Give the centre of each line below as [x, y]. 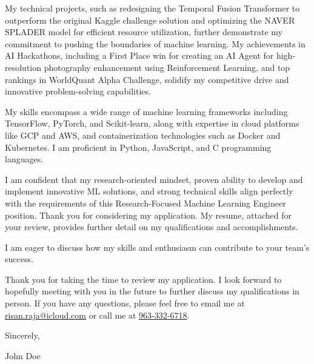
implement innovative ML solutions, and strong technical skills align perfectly [149, 191]
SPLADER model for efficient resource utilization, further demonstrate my [144, 32]
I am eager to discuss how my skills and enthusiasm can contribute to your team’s [157, 247]
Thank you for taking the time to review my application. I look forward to [143, 279]
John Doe [23, 355]
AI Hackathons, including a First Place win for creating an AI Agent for [139, 55]
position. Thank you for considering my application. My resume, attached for [148, 215]
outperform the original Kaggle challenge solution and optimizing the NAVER [150, 20]
